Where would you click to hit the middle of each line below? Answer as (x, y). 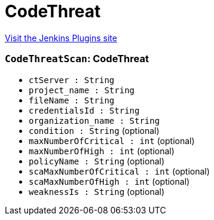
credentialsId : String (84, 110)
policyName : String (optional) (97, 161)
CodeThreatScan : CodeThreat (77, 59)
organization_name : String (94, 120)
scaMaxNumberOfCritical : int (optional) (119, 171)
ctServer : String (72, 80)
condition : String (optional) (94, 130)
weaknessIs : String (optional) (97, 191)
